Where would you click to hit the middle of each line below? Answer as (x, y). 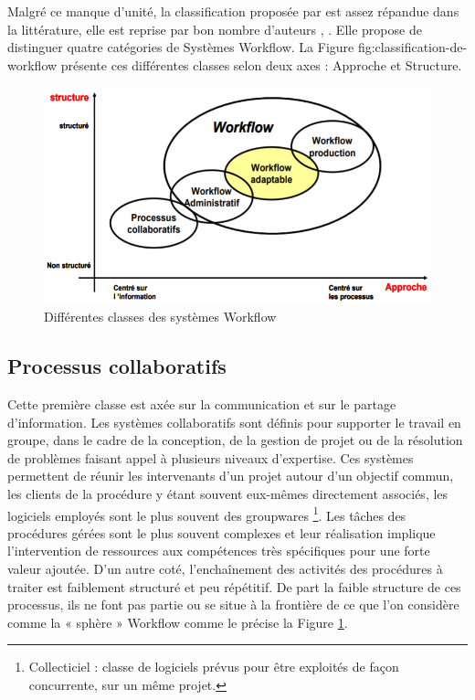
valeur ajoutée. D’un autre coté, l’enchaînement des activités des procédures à (225, 569)
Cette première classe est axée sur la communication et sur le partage (202, 404)
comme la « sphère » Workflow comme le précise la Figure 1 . (178, 622)
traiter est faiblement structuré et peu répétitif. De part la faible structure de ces (234, 586)
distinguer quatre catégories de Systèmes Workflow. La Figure (181, 47)
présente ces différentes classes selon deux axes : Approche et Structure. (261, 64)
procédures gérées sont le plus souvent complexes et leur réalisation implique (222, 532)
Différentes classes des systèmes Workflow (160, 317)
